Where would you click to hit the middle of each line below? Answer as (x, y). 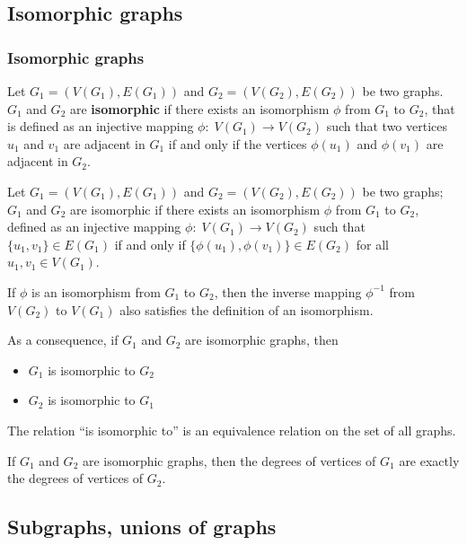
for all (372, 244)
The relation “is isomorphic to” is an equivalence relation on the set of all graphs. (232, 430)
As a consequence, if (63, 340)
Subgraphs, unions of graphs (142, 527)
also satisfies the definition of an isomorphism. (247, 309)
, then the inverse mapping (288, 291)
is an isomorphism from (96, 291)
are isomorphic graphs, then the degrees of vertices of (229, 460)
